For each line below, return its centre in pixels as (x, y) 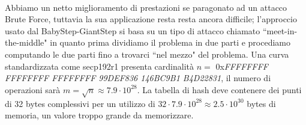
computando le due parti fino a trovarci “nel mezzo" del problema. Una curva (147, 54)
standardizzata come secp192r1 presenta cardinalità (99, 66)
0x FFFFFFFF (242, 66)
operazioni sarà (33, 89)
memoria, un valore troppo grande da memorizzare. (99, 115)
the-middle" (26, 42)
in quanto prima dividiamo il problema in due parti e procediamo (170, 42)
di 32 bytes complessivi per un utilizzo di (80, 103)
